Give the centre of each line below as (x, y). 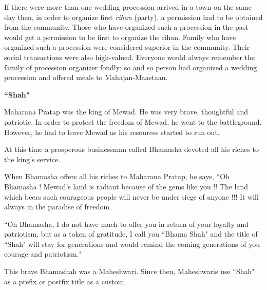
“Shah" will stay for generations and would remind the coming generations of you (132, 244)
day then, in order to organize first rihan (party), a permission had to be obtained (133, 17)
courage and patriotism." (43, 254)
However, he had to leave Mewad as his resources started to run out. (112, 132)
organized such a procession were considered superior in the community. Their (127, 47)
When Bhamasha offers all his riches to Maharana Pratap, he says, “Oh (117, 176)
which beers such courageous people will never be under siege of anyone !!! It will (131, 196)
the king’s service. (32, 159)
